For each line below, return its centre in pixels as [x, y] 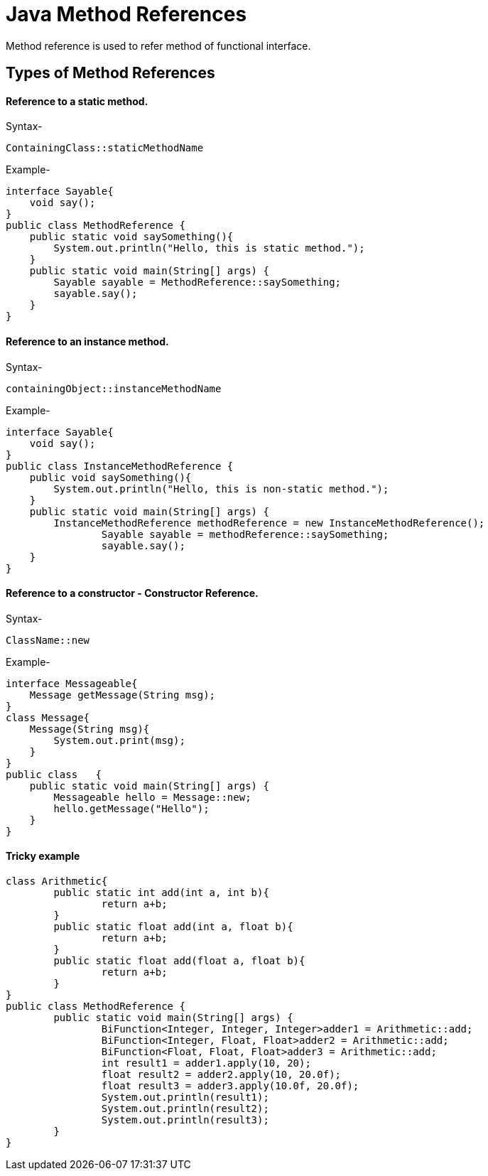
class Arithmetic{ [57, 881]
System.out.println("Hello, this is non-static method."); [221, 489]
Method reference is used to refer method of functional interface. [158, 45]
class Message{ [48, 717]
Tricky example [43, 856]
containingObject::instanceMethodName [114, 388]
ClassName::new [48, 640]
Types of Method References [110, 73]
